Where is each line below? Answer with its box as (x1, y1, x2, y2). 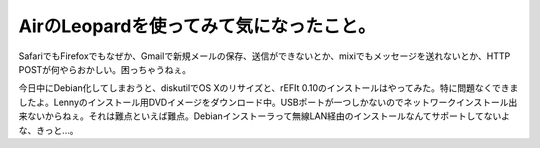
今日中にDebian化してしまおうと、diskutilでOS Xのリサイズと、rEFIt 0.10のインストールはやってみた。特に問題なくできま (18, 82, 519, 94)
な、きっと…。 (18, 124, 79, 136)
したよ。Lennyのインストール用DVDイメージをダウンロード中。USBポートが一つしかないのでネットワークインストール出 (18, 96, 518, 108)
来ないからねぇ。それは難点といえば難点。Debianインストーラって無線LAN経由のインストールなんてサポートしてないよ (18, 110, 510, 122)
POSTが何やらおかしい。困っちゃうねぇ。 (18, 63, 192, 75)
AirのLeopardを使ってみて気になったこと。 (18, 15, 376, 37)
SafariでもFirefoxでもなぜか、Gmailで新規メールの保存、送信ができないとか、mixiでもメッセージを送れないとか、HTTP (18, 50, 511, 62)
